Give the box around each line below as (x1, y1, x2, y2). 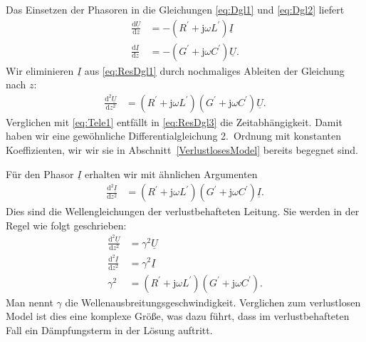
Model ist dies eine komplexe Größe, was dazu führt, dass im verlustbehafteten (6, 309, 350, 323)
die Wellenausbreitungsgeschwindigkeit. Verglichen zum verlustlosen (65, 294, 361, 309)
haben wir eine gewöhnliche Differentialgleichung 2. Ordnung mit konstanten (6, 128, 341, 143)
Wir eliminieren (6, 63, 74, 78)
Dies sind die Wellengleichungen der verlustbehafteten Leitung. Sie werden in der (6, 204, 360, 219)
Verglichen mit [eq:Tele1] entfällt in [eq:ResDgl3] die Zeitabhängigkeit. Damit (6, 114, 343, 129)
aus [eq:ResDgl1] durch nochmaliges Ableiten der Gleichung (84, 63, 345, 78)
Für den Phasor (6, 166, 74, 181)
